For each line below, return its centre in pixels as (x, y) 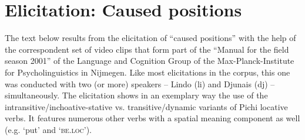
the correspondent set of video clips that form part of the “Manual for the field (147, 49)
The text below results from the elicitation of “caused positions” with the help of (150, 38)
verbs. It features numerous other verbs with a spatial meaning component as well (152, 118)
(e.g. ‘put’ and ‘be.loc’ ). (48, 129)
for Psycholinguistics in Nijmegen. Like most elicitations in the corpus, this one (148, 72)
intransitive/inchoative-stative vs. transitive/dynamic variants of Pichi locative (146, 106)
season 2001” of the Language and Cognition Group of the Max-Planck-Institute (150, 61)
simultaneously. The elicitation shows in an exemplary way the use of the (136, 95)
